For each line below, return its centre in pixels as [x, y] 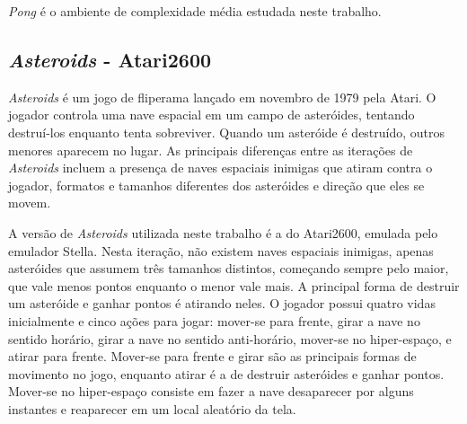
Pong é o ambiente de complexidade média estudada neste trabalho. [195, 11]
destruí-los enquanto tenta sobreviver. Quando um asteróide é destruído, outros [227, 132]
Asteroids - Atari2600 [110, 59]
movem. [30, 203]
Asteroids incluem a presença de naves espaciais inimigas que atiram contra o [220, 168]
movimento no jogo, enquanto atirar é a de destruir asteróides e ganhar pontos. [226, 373]
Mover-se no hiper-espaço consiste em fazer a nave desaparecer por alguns [211, 391]
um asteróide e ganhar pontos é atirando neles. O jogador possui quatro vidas [222, 303]
